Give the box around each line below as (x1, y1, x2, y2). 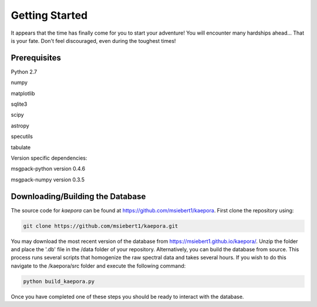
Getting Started (11, 9, 88, 22)
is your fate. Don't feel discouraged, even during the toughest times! (11, 37, 176, 44)
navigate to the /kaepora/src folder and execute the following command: (11, 262, 186, 269)
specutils (11, 133, 33, 140)
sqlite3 (11, 100, 28, 108)
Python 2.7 (11, 68, 38, 75)
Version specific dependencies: (11, 154, 87, 161)
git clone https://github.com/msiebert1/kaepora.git (23, 222, 178, 229)
